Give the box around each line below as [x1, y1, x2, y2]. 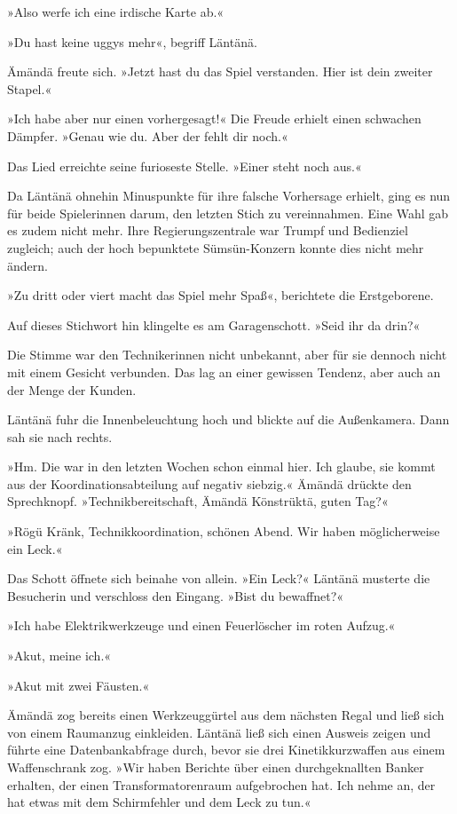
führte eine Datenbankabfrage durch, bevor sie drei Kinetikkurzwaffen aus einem [7, 740, 445, 759]
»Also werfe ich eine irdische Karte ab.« [7, 3, 225, 20]
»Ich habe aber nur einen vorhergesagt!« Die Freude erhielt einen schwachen [7, 109, 422, 128]
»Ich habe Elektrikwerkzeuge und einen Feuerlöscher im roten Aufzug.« [7, 616, 396, 635]
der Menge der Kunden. [7, 380, 137, 399]
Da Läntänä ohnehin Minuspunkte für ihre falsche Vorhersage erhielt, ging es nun [7, 186, 451, 205]
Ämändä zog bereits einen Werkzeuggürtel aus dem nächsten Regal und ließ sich [7, 706, 445, 724]
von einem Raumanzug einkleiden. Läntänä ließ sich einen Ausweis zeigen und [7, 723, 431, 741]
